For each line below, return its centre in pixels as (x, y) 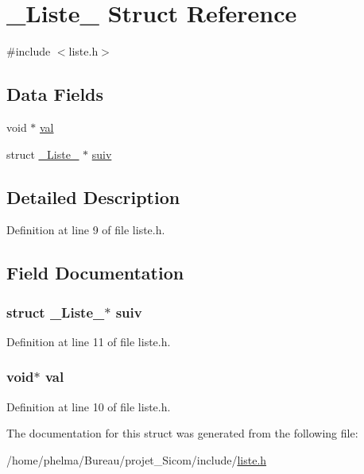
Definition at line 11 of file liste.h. (89, 341)
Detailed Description (93, 197)
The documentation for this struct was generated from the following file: (182, 433)
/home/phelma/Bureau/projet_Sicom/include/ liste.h (137, 459)
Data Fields (55, 94)
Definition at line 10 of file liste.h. (89, 406)
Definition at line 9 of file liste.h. (86, 230)
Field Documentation (95, 273)
